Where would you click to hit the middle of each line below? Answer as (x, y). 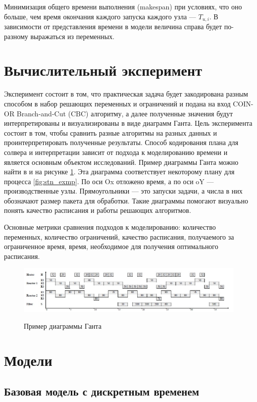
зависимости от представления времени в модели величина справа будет (113, 26)
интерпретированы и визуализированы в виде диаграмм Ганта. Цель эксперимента (128, 123)
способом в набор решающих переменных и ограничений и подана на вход (117, 103)
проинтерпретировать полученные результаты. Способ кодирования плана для (121, 142)
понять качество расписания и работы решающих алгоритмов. (98, 210)
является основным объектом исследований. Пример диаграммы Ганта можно (121, 162)
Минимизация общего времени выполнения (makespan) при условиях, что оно (123, 6)
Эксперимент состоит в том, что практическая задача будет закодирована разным (126, 94)
